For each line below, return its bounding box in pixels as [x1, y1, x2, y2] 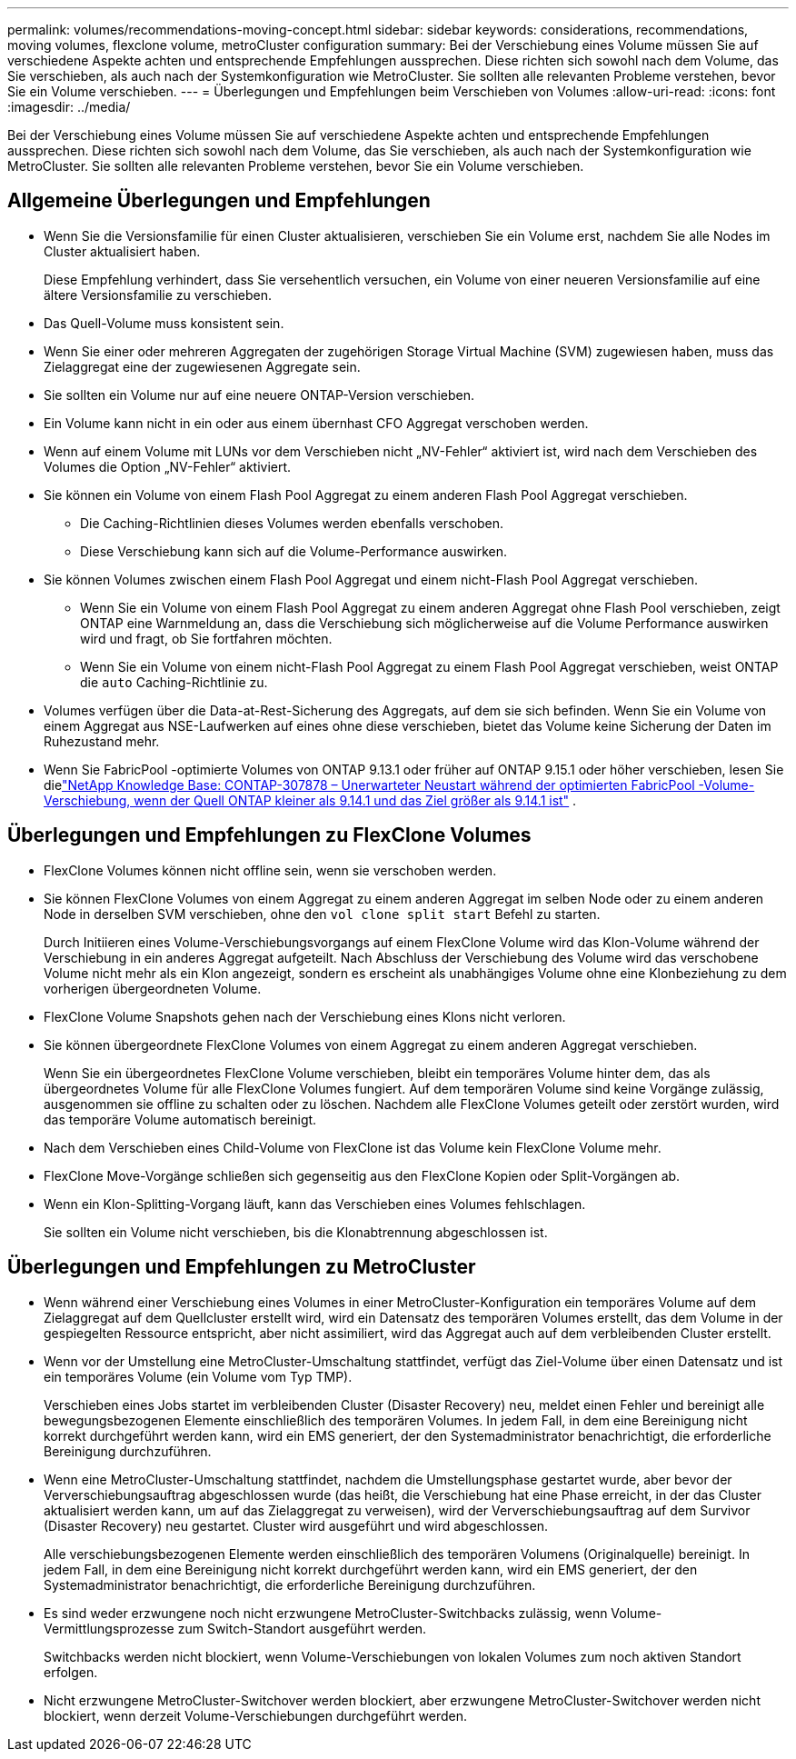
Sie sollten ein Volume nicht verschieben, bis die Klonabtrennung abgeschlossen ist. [44, 1224, 548, 1240]
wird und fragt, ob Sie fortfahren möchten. [80, 630, 333, 646]
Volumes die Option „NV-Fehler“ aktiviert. [44, 458, 292, 475]
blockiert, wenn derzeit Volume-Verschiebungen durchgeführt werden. [44, 1707, 468, 1724]
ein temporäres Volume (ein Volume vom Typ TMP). [44, 1368, 353, 1384]
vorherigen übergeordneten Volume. [44, 980, 262, 996]
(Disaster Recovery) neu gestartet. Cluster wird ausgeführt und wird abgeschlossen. [44, 1517, 549, 1534]
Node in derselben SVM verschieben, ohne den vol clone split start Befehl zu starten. [44, 905, 601, 922]
